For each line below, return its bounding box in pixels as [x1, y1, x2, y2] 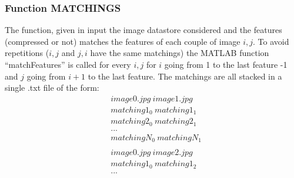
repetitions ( [5, 47, 49, 59]
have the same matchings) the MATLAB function [90, 47, 269, 59]
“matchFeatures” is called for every [5, 58, 131, 70]
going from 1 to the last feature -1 [164, 58, 288, 70]
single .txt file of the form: [5, 81, 99, 94]
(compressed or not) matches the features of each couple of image [5, 35, 240, 47]
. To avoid [253, 35, 289, 47]
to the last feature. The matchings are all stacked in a [88, 70, 282, 82]
